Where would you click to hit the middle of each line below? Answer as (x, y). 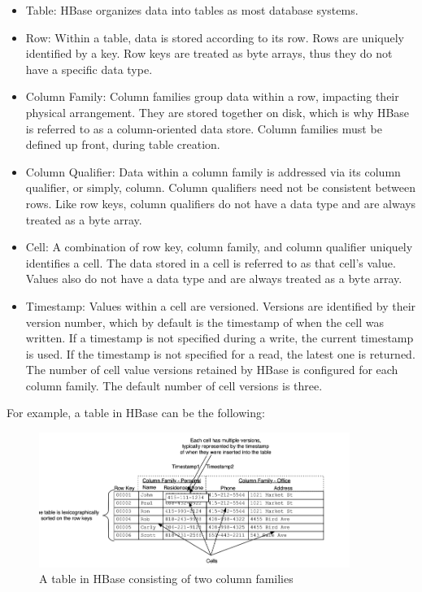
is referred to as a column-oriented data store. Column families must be (204, 128)
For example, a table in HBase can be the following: (136, 413)
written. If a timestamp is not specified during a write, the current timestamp (220, 338)
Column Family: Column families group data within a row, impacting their (212, 96)
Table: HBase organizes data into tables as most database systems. (192, 10)
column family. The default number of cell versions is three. (174, 385)
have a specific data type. (89, 69)
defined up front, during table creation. (123, 144)
